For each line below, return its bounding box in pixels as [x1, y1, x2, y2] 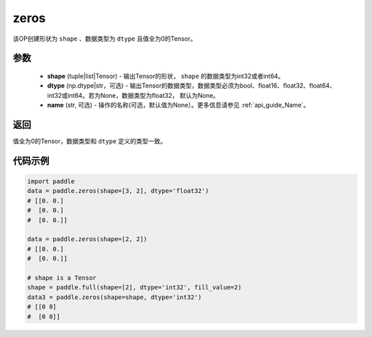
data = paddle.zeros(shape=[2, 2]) [27, 235, 147, 243]
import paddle [27, 178, 75, 185]
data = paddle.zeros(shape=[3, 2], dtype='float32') [27, 187, 209, 195]
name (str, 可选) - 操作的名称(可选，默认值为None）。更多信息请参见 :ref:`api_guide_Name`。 [47, 101, 310, 110]
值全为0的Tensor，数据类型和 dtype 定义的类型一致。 [12, 137, 167, 145]
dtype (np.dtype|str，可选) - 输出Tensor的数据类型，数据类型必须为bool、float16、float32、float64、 [47, 81, 336, 90]
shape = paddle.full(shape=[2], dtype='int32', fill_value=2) [27, 283, 242, 292]
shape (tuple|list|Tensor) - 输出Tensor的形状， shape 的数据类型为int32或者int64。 [47, 72, 285, 80]
